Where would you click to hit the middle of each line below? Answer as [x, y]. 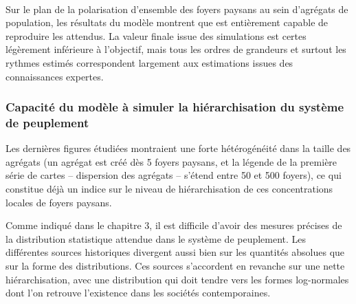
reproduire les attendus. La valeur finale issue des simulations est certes [156, 35]
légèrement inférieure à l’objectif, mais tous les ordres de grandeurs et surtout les [176, 49]
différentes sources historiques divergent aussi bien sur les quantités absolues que [175, 252]
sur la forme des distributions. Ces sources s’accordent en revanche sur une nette [175, 266]
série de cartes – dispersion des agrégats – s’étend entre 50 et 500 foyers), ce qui [174, 175]
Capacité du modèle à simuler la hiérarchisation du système [175, 107]
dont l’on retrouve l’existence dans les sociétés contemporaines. [138, 293]
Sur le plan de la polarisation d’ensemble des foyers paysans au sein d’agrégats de [177, 9]
